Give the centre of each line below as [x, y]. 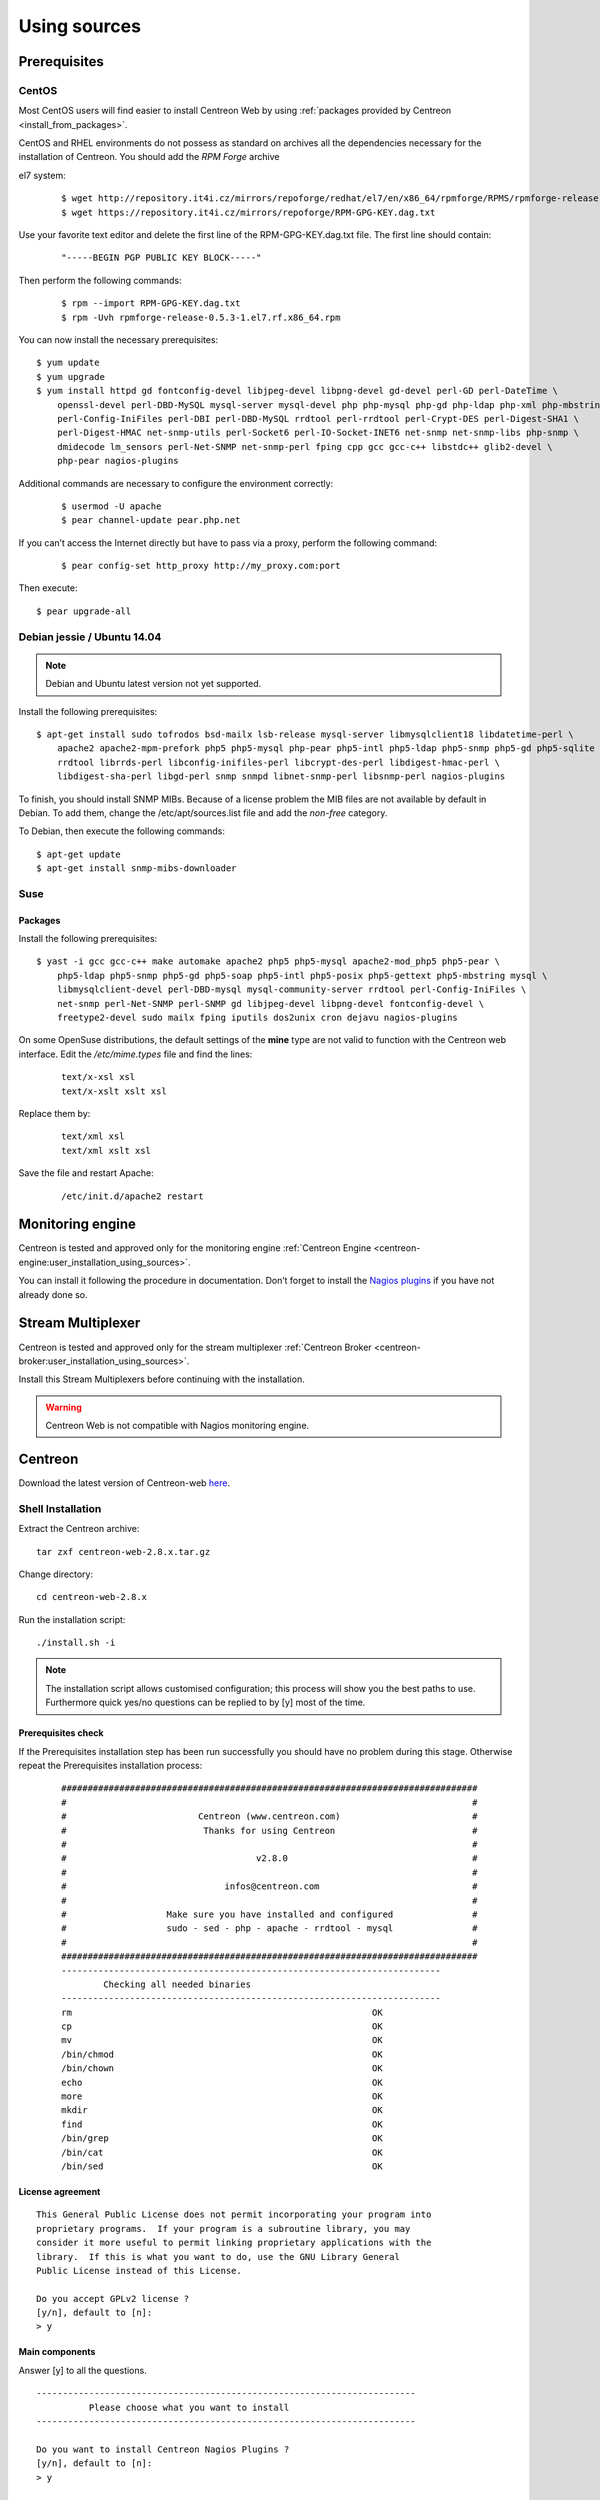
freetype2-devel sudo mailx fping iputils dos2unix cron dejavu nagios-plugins [257, 1018]
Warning [63, 1407]
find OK [222, 2124]
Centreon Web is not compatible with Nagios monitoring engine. [177, 1426]
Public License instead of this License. [139, 2270]
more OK [222, 2096]
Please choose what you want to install [189, 2407]
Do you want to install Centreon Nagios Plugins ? [163, 2449]
